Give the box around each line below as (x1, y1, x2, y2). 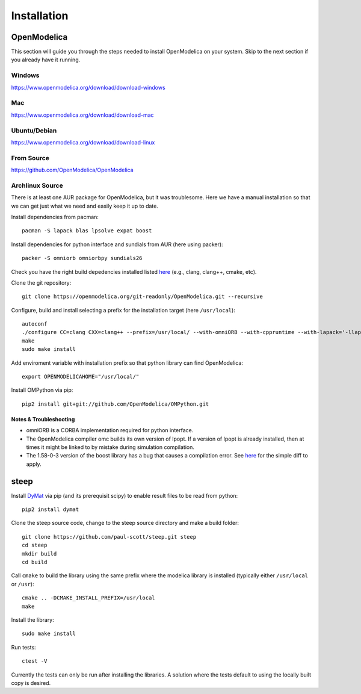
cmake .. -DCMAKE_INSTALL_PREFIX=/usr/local (22, 595, 156, 601)
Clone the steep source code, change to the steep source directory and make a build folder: (11, 519, 239, 527)
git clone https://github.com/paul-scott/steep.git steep (22, 533, 197, 540)
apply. (26, 460, 42, 468)
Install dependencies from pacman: (11, 213, 99, 220)
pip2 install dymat (22, 506, 79, 513)
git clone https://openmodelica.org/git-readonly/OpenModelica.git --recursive (22, 293, 263, 300)
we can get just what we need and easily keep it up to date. (11, 202, 159, 209)
